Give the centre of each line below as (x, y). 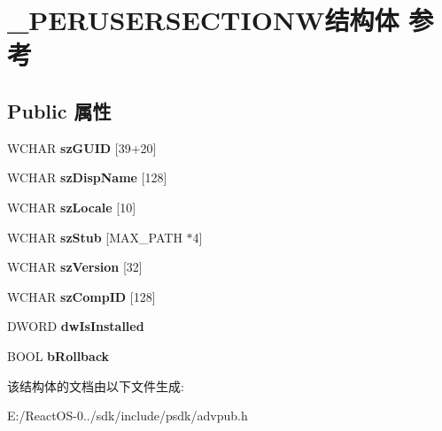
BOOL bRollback (58, 355)
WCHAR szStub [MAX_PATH (95, 237)
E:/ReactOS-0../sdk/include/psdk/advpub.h (128, 416)
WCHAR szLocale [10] (72, 207)
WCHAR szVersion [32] (75, 267)
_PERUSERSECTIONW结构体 (203, 20)
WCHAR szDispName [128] (87, 177)
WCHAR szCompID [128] (81, 296)
